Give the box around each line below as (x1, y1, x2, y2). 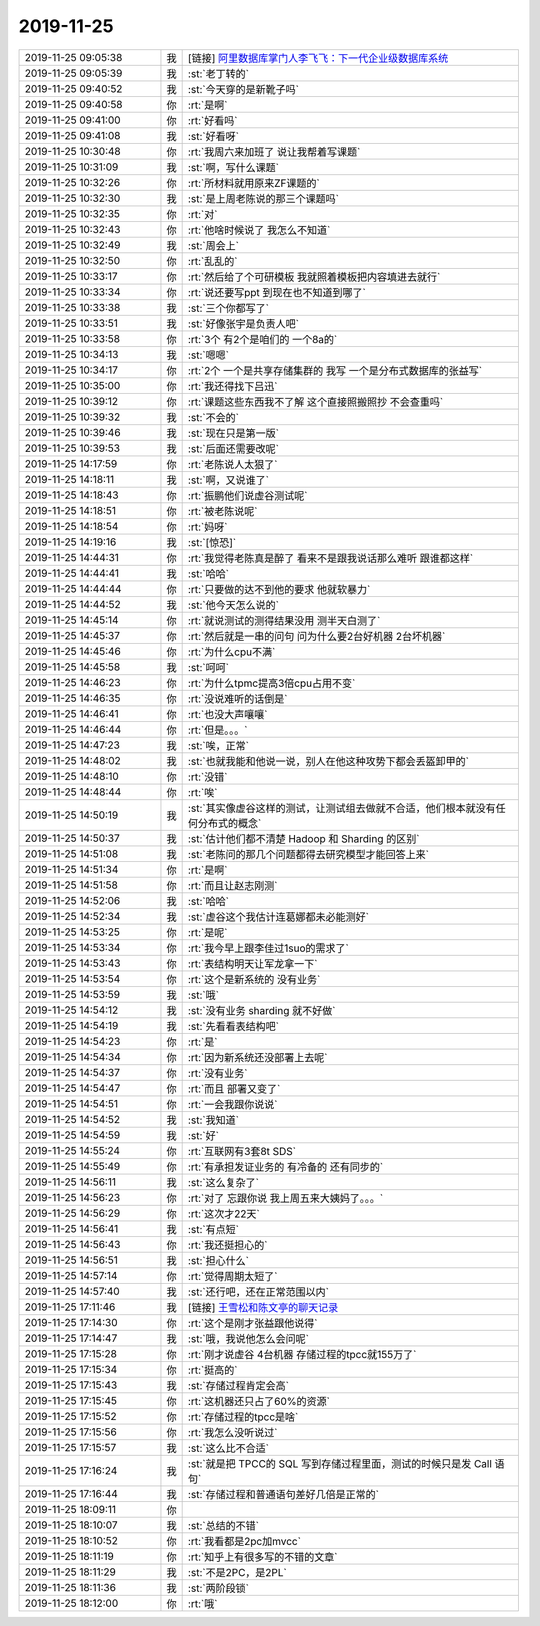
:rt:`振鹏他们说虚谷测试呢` (187, 488, 308, 502)
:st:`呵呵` (187, 660, 230, 674)
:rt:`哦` (187, 1596, 218, 1610)
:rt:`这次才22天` (187, 1206, 260, 1220)
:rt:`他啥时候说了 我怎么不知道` (187, 223, 331, 237)
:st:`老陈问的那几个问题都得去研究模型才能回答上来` (187, 847, 430, 861)
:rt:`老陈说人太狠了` (187, 457, 278, 471)
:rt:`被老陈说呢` (187, 504, 258, 518)
